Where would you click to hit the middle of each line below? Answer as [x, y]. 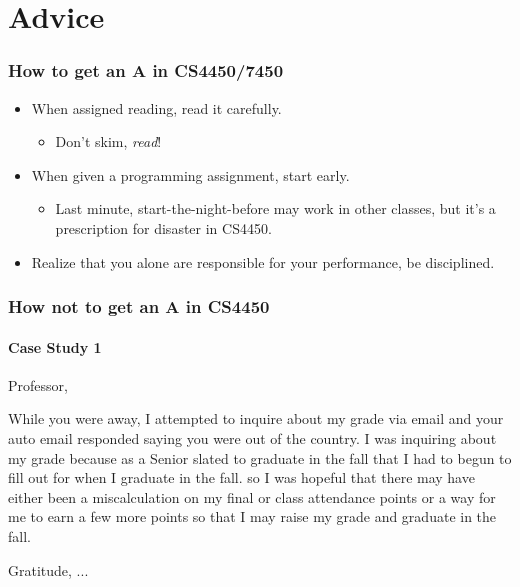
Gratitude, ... [48, 569]
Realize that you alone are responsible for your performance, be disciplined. [263, 261]
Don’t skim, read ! [108, 141]
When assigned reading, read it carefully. [156, 107]
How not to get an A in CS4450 [139, 306]
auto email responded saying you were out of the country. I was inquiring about [252, 437]
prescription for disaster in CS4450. [163, 227]
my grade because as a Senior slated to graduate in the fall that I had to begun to [260, 457]
